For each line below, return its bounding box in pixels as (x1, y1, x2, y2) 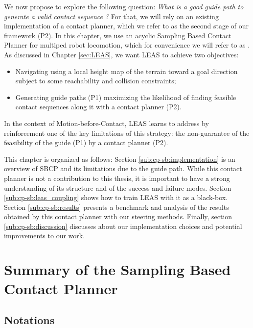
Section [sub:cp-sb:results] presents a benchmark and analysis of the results (4, 202, 229, 212)
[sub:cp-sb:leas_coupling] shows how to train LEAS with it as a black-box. (4, 192, 228, 202)
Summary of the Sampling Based (4, 259, 231, 279)
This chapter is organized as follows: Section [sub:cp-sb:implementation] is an (4, 153, 235, 164)
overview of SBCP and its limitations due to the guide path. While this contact (4, 163, 242, 174)
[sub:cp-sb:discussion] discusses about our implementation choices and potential (4, 221, 242, 231)
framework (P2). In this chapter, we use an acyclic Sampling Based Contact (4, 30, 231, 40)
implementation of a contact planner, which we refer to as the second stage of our (4, 21, 249, 31)
